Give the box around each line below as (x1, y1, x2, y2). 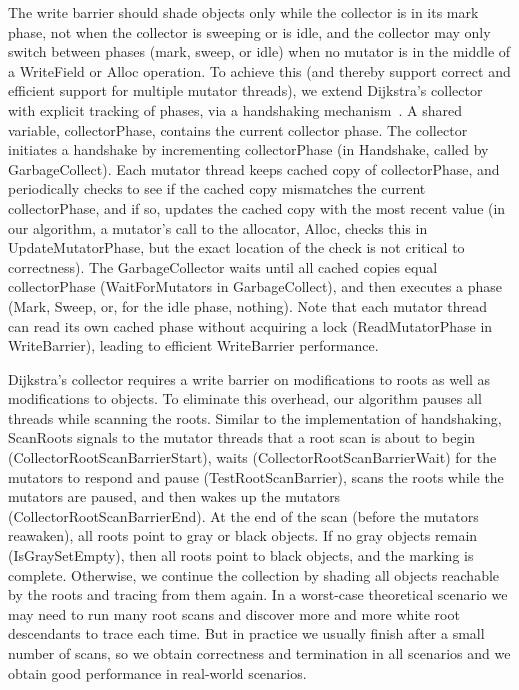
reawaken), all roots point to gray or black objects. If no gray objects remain (8, 525, 478, 546)
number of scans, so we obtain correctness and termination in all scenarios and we (8, 643, 511, 663)
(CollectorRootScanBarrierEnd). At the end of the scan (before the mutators (8, 505, 479, 526)
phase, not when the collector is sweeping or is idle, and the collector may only (8, 21, 491, 42)
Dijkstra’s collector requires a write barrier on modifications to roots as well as (8, 368, 491, 389)
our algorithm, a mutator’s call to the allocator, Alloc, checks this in (8, 217, 428, 238)
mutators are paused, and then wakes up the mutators (8, 486, 341, 507)
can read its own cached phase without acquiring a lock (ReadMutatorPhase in (8, 315, 493, 336)
